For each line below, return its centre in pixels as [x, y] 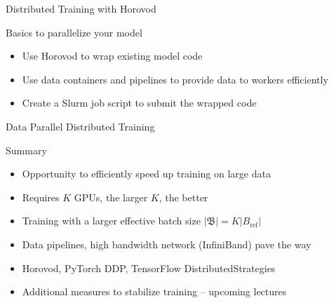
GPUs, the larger [111, 197]
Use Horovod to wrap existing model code [112, 56]
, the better [183, 197]
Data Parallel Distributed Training [80, 126]
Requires [41, 197]
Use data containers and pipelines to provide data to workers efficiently [175, 79]
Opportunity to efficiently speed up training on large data [146, 174]
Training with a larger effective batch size [111, 221]
